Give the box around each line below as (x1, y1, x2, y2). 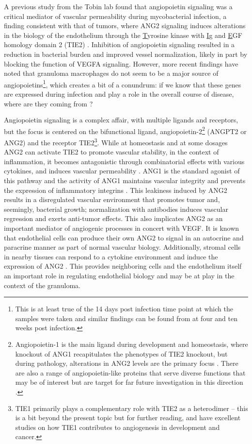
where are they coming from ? (4, 98, 93, 108)
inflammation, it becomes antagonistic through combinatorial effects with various (4, 156, 245, 166)
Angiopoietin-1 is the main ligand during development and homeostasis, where (15, 339, 248, 349)
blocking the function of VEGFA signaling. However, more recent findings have (4, 58, 238, 68)
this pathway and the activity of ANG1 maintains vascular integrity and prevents (4, 175, 246, 186)
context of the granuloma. (4, 280, 80, 290)
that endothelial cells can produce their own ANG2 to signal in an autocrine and (4, 232, 244, 242)
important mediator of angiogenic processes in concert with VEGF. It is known (4, 223, 239, 233)
